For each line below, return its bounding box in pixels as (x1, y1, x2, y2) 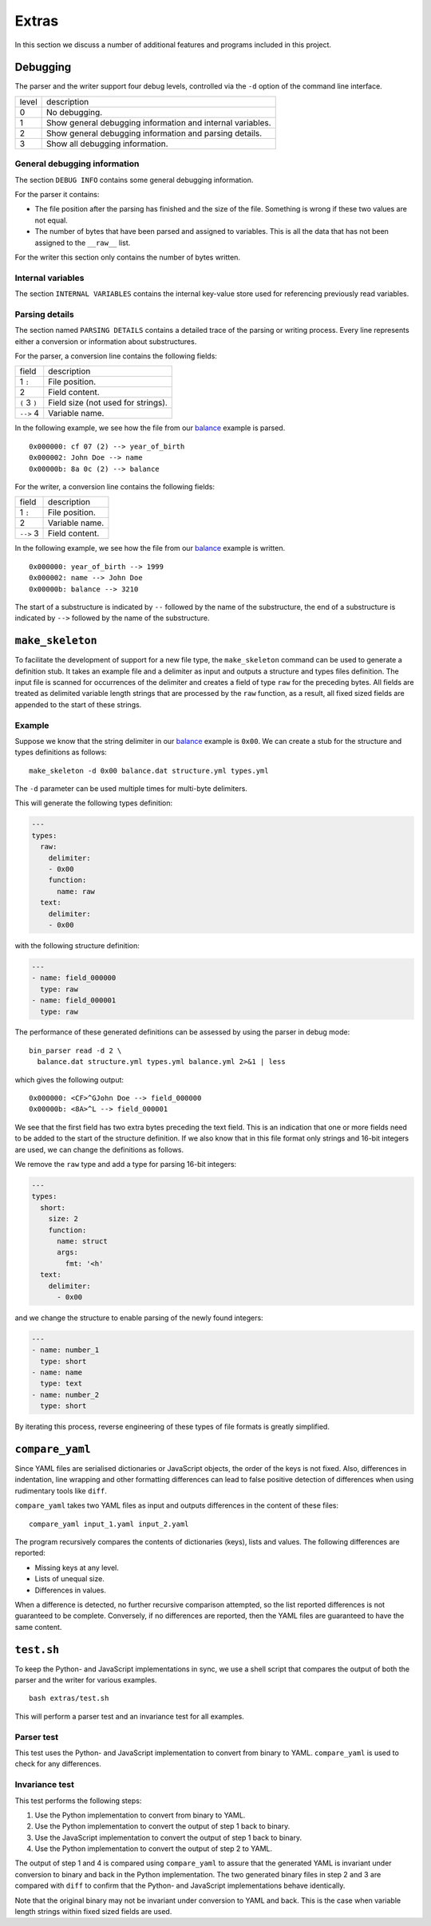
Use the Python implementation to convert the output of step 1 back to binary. (34, 1821, 291, 1831)
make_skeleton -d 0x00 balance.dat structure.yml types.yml (29, 766, 269, 775)
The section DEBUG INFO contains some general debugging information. (14, 175, 254, 184)
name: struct (57, 1236, 108, 1245)
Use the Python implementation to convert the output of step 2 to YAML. (34, 1844, 273, 1853)
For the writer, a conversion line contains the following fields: (14, 481, 215, 491)
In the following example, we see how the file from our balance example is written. (14, 544, 286, 553)
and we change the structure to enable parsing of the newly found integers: (14, 1313, 263, 1323)
